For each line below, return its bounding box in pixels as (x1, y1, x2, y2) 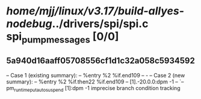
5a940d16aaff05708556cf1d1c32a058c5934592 (6, 56, 196, 66)
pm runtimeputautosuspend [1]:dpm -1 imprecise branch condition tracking (6, 84, 181, 93)
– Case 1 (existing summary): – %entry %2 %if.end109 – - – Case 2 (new (6, 71, 185, 79)
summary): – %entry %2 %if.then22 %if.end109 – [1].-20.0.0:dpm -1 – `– (6, 78, 184, 85)
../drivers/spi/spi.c (52, 17, 149, 31)
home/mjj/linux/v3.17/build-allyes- (6, 4, 185, 18)
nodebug (6, 17, 52, 31)
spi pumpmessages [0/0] (6, 30, 119, 46)
